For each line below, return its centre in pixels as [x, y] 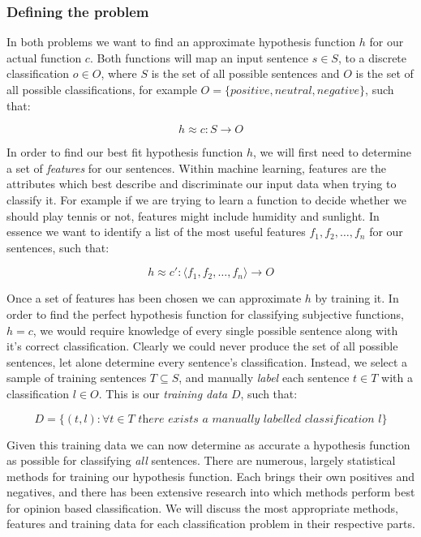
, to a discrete [372, 57]
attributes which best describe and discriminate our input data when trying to [202, 184]
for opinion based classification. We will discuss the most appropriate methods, [202, 507]
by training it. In [357, 298]
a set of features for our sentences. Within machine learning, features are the [196, 168]
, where [119, 73]
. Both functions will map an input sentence [199, 57]
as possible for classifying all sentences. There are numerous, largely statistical [201, 460]
